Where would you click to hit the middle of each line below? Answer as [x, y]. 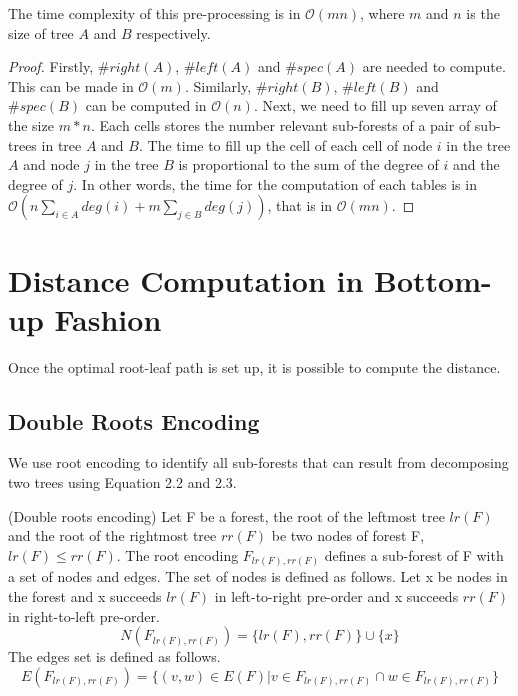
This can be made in [71, 85]
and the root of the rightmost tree [112, 535]
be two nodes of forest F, [348, 535]
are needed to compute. [434, 66]
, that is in [300, 205]
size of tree [41, 32]
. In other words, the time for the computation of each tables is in [275, 183]
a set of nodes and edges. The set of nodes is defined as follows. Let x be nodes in [258, 576]
